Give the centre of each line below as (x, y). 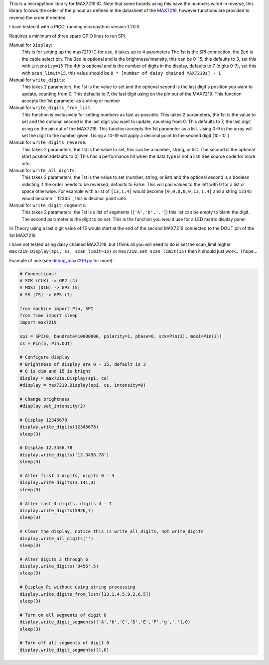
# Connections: (38, 274)
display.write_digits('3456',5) (59, 566)
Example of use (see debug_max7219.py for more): (62, 260)
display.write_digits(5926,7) (57, 510)
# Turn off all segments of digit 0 (65, 643)
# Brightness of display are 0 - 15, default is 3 (83, 364)
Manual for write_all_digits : (43, 170)
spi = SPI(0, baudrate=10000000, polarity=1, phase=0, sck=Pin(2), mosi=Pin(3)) (121, 336)
